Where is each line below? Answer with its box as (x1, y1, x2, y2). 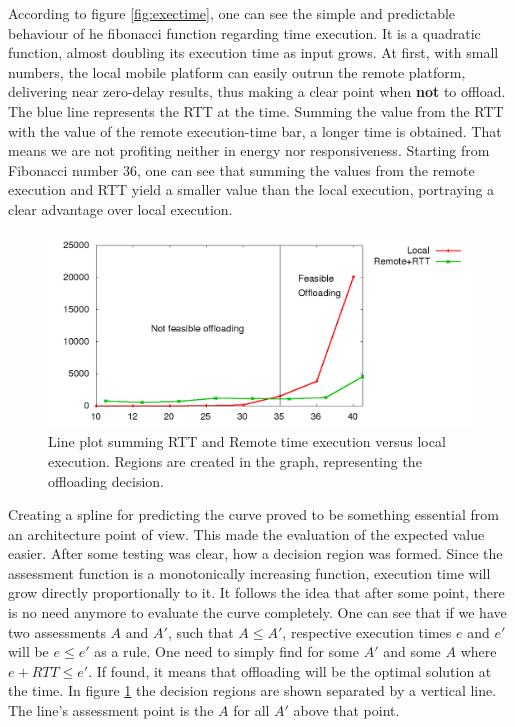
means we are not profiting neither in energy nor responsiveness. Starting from (8, 140, 490, 161)
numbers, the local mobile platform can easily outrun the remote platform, (8, 61, 466, 82)
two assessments (8, 621, 106, 642)
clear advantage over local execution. (8, 198, 233, 219)
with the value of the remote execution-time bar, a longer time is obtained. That (8, 120, 502, 141)
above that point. (293, 700, 400, 721)
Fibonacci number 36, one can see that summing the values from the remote (8, 159, 475, 180)
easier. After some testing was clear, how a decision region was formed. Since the (8, 543, 503, 564)
